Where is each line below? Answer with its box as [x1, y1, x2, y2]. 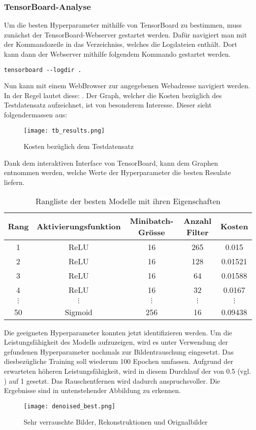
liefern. [4, 177, 25, 187]
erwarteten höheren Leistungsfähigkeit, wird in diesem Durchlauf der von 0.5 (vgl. [4, 366, 251, 376]
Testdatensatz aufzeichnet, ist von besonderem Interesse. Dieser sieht [4, 100, 212, 110]
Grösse [138, 226, 165, 238]
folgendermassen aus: [4, 109, 67, 120]
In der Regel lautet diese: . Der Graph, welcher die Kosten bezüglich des [4, 90, 222, 100]
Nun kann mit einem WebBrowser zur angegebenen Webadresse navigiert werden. [4, 80, 250, 91]
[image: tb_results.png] [24, 127, 105, 134]
